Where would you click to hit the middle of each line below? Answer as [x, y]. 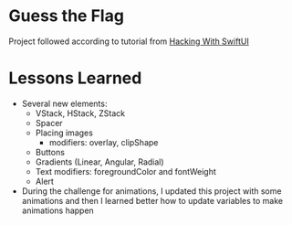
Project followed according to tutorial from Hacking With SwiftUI [129, 41]
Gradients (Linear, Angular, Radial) [100, 162]
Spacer [49, 123]
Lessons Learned [75, 78]
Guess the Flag [67, 16]
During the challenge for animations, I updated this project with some [151, 191]
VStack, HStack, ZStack [80, 113]
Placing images [64, 133]
